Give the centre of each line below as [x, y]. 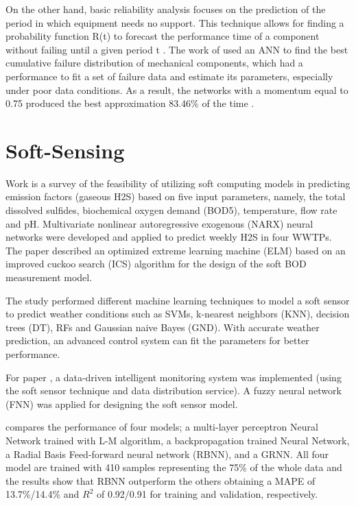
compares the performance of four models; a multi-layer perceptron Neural [162, 427]
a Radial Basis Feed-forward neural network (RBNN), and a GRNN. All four [167, 454]
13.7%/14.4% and [43, 494]
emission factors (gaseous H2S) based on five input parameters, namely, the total [176, 196]
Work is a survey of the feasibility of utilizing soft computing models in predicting [178, 183]
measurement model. [49, 277]
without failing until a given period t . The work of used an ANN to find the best [177, 49]
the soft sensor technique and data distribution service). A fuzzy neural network [174, 390]
